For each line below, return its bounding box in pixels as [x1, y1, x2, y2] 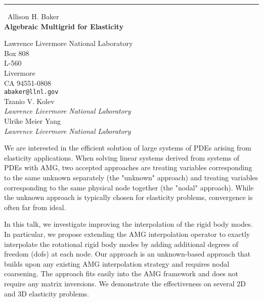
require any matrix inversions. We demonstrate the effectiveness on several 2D [4, 278, 246, 288]
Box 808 [4, 47, 29, 58]
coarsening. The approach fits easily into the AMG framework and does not [4, 268, 238, 279]
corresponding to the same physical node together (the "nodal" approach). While [4, 182, 254, 192]
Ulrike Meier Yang [4, 116, 61, 126]
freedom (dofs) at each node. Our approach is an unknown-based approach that [4, 248, 251, 259]
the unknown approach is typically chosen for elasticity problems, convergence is [4, 192, 253, 203]
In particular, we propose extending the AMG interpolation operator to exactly [4, 228, 250, 239]
